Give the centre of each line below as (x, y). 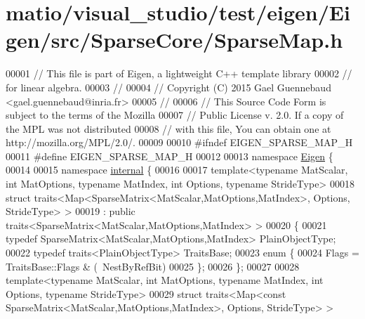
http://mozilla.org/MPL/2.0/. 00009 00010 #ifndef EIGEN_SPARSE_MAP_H (179, 142)
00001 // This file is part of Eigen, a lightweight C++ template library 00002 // (179, 73)
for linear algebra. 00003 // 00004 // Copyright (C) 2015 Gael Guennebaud (168, 87)
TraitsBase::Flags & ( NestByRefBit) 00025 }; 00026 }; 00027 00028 (153, 266)
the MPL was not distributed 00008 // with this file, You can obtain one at (168, 128)
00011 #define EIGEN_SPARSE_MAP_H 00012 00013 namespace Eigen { (170, 156)
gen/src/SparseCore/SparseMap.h (174, 40)
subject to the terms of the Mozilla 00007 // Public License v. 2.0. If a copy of (175, 115)
